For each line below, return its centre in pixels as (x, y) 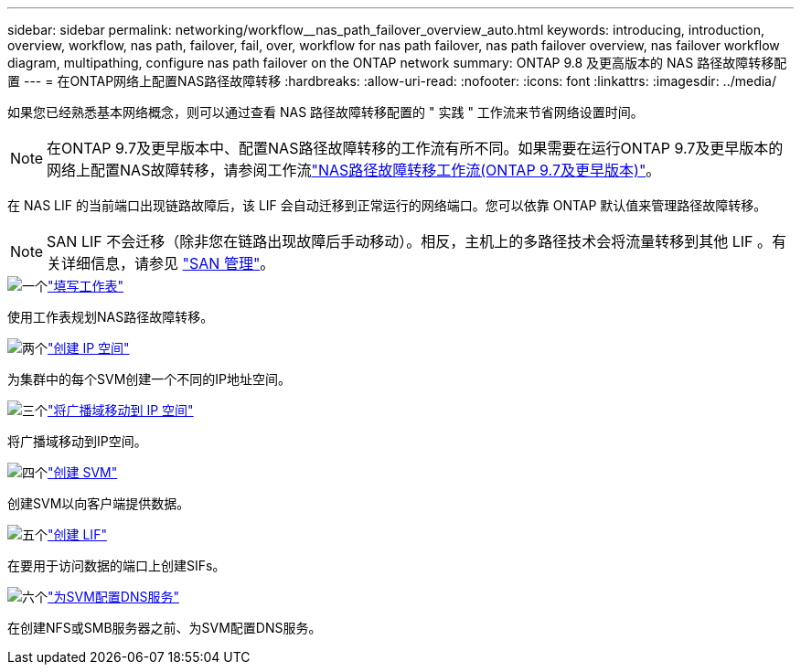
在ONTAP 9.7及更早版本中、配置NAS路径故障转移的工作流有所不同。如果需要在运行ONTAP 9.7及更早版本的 (415, 148)
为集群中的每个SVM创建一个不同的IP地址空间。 (149, 379)
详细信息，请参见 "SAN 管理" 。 (168, 263)
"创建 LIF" (77, 534)
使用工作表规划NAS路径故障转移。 (111, 317)
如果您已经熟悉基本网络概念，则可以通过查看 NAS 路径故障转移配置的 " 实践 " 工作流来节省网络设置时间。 (326, 112)
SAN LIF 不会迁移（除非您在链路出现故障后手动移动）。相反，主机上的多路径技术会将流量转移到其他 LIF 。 (410, 241)
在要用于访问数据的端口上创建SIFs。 (117, 565)
